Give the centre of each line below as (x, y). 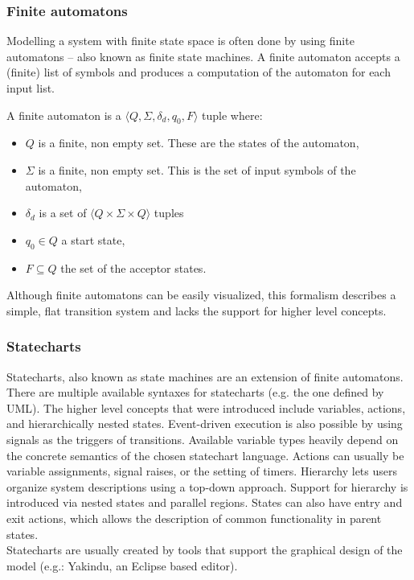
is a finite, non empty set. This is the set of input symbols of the (197, 169)
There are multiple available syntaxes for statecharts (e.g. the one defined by (195, 392)
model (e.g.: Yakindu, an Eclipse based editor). (122, 565)
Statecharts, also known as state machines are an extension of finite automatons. (205, 376)
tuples (169, 213)
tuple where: (232, 115)
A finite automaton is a (64, 115)
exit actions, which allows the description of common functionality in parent (194, 518)
